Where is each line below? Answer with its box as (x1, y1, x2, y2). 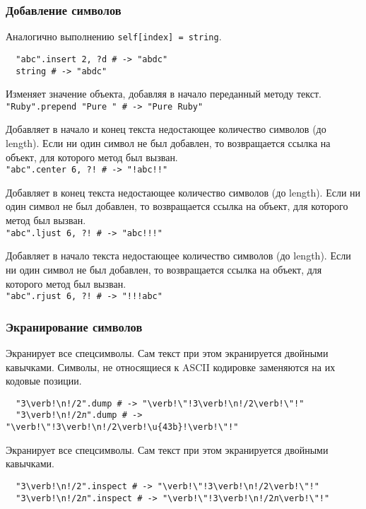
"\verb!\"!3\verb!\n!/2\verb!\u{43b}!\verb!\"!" (6, 422, 239, 433)
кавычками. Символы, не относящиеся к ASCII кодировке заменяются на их (6, 359, 336, 374)
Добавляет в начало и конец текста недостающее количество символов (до (6, 122, 326, 136)
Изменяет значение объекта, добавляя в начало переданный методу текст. (6, 86, 322, 101)
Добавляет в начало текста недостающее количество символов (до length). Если (6, 248, 351, 263)
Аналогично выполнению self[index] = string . (6, 29, 222, 44)
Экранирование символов (6, 317, 143, 335)
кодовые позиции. (6, 373, 82, 388)
